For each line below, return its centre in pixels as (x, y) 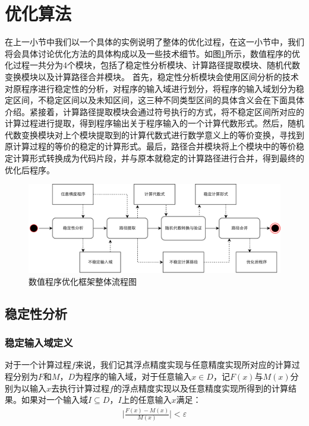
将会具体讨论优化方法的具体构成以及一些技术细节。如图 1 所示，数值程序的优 (152, 53)
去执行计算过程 (81, 388)
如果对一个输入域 (54, 400)
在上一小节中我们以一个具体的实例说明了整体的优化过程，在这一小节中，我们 (154, 42)
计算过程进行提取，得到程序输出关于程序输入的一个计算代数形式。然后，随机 (154, 123)
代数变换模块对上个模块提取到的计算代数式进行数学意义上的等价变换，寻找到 (154, 134)
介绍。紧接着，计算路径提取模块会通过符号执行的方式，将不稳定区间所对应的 (154, 111)
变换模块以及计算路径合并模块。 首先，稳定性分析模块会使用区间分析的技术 (152, 76)
